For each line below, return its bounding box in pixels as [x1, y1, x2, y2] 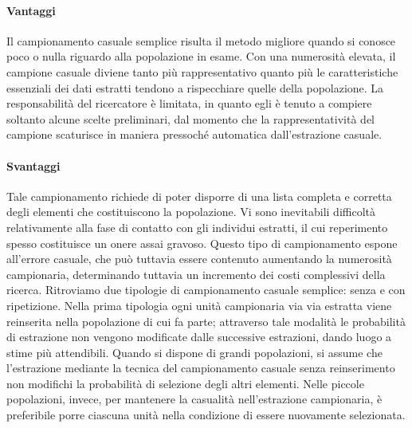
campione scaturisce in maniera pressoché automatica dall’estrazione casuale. [6, 126, 383, 143]
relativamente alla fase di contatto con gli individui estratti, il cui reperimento [6, 218, 388, 235]
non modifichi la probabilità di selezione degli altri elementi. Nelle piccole [6, 375, 364, 391]
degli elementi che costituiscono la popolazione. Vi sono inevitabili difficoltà [6, 203, 376, 220]
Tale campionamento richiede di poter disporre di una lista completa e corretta [6, 187, 392, 204]
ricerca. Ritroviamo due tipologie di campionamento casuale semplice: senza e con [6, 281, 406, 298]
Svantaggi [6, 157, 61, 174]
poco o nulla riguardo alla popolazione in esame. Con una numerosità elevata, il [6, 48, 396, 65]
